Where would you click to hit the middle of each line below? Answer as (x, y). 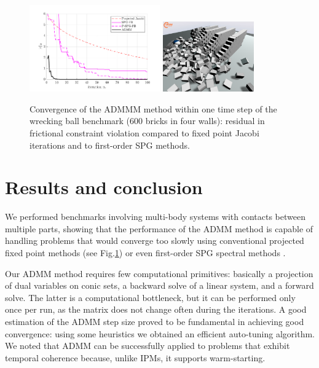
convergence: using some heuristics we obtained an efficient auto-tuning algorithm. (160, 333)
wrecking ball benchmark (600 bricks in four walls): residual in (147, 121)
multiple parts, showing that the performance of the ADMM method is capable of (159, 228)
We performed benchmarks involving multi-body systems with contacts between (155, 217)
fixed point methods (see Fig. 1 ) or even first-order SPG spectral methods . (145, 253)
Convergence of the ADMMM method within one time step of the (153, 108)
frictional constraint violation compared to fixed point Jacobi (144, 132)
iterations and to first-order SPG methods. (110, 145)
